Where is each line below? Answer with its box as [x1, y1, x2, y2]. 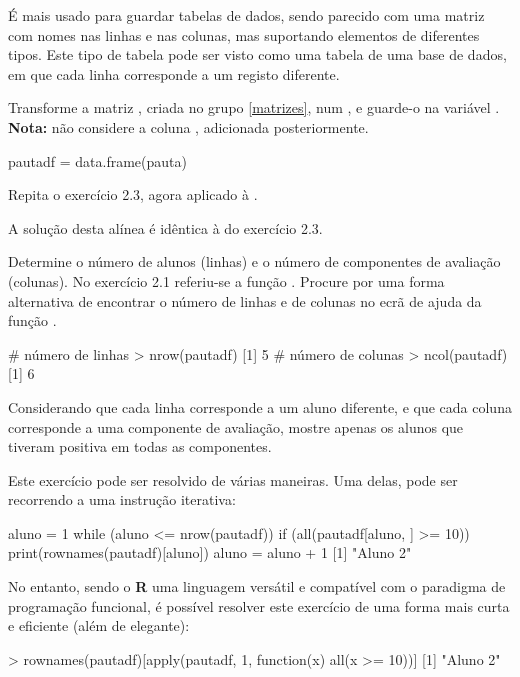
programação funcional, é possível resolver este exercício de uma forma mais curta [8, 595, 510, 616]
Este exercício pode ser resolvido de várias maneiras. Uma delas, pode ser [8, 469, 458, 490]
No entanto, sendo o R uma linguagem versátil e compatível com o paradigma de [8, 576, 506, 597]
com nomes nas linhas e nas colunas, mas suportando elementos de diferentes [8, 24, 480, 45]
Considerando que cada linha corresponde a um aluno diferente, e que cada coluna [8, 396, 512, 417]
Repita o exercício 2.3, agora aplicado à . [8, 184, 258, 205]
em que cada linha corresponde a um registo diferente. [8, 63, 340, 84]
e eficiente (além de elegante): [8, 615, 190, 636]
